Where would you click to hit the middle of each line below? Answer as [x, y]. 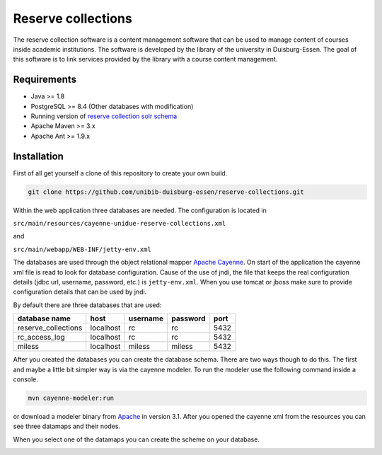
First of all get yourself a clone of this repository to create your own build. [120, 173]
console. [26, 379]
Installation [38, 156]
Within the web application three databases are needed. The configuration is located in [140, 210]
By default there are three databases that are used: [87, 305]
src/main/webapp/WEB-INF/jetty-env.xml [82, 249]
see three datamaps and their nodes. [66, 426]
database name [44, 318]
